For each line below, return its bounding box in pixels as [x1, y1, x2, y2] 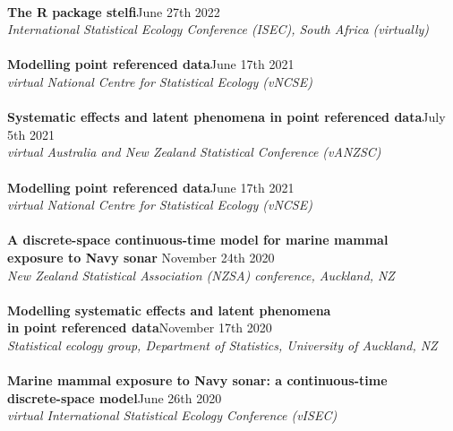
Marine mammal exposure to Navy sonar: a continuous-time [7, 371, 388, 390]
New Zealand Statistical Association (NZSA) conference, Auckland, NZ [7, 265, 395, 284]
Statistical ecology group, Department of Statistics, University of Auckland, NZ [7, 335, 438, 354]
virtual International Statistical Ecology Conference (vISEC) [7, 406, 338, 425]
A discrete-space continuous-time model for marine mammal [7, 230, 389, 249]
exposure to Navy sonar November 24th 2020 [7, 247, 275, 266]
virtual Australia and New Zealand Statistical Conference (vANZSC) [7, 142, 381, 161]
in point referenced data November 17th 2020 [7, 318, 272, 337]
